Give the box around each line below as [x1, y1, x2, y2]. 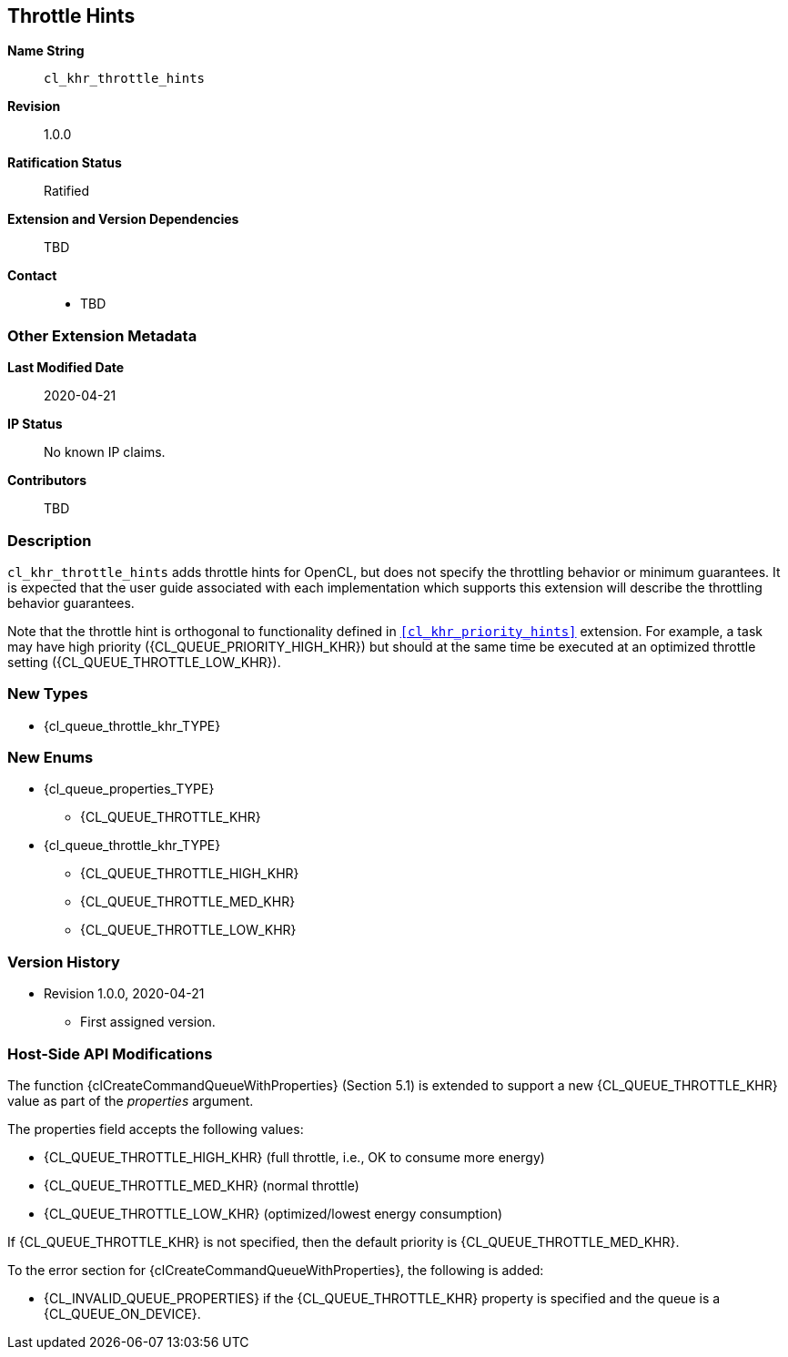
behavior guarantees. [7, 594, 135, 611]
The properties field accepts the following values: [7, 1120, 304, 1137]
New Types [7, 684, 88, 704]
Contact [7, 268, 57, 284]
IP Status [7, 416, 63, 432]
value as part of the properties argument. [7, 1092, 254, 1109]
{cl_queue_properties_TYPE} [44, 781, 215, 797]
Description [7, 531, 92, 550]
